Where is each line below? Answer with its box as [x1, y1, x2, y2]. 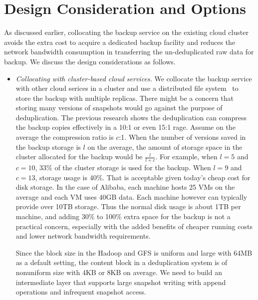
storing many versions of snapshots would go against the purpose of [15, 102, 223, 113]
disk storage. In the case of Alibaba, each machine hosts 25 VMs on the [15, 182, 235, 192]
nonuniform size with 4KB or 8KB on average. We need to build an [15, 267, 222, 278]
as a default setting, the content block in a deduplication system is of [15, 257, 228, 268]
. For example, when [155, 151, 218, 162]
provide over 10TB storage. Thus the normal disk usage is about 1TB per [15, 201, 241, 212]
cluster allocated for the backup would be [15, 151, 143, 162]
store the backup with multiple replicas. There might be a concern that [15, 92, 234, 103]
